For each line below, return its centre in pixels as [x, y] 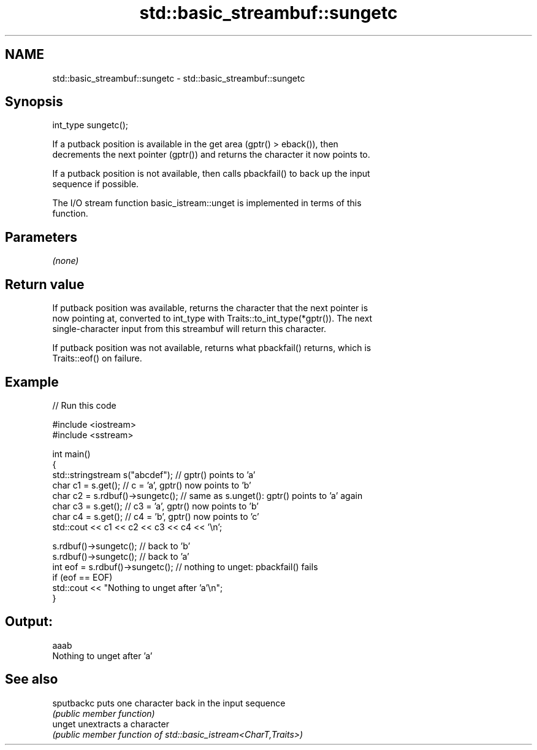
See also [32, 679]
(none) [66, 261]
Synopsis [34, 102]
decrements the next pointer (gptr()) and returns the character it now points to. [211, 155]
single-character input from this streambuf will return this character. [189, 329]
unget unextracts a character [111, 724]
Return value [45, 284]
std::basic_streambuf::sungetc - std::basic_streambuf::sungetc [179, 78]
